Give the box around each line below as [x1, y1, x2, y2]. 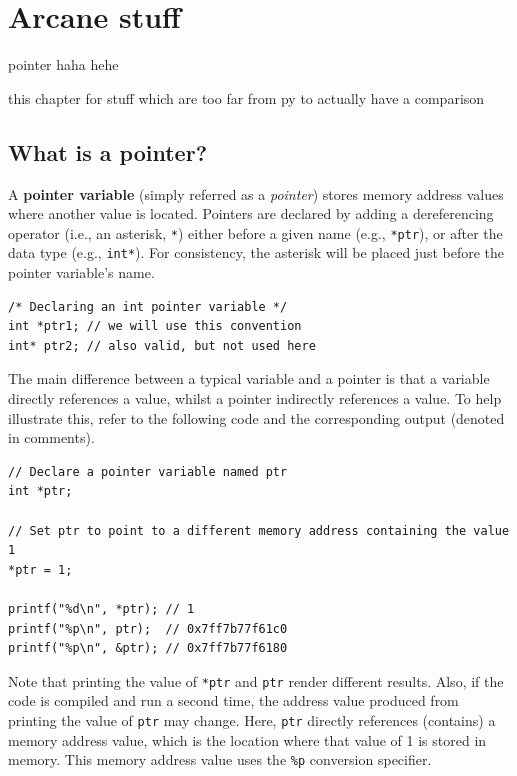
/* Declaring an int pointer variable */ [8, 299, 288, 314]
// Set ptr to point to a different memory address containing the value [8, 523, 510, 538]
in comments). [8, 427, 95, 448]
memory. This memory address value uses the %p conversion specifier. [8, 749, 432, 770]
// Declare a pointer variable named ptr [8, 464, 288, 479]
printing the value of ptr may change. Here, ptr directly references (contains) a [8, 709, 496, 730]
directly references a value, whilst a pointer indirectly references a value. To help [8, 387, 502, 408]
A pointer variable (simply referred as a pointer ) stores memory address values [8, 183, 504, 204]
